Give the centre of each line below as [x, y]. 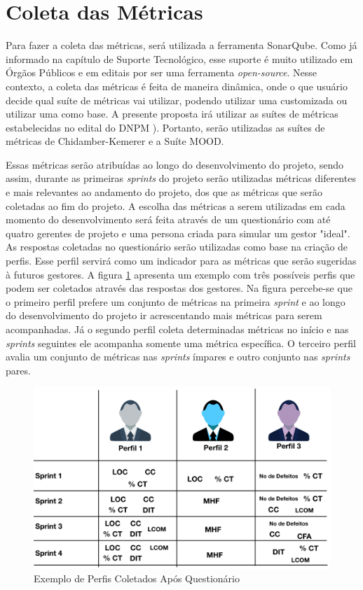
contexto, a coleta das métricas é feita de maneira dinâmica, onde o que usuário [177, 86]
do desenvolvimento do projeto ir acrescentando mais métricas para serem [164, 315]
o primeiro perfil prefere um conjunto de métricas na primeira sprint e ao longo [176, 301]
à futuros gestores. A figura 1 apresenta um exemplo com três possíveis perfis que [180, 274]
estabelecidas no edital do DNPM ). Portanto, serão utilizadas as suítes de [165, 127]
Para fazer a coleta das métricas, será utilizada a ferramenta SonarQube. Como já [181, 45]
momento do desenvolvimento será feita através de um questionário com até [168, 219]
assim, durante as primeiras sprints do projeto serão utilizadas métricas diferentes [181, 178]
